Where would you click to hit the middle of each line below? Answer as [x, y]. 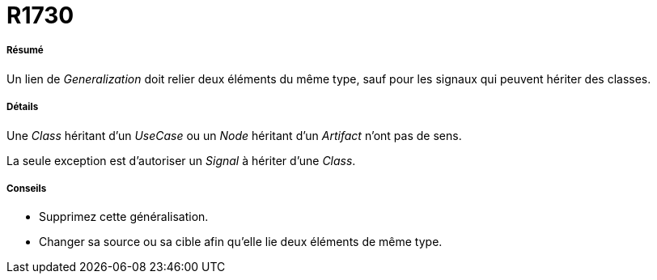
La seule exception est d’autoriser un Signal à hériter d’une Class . [181, 160]
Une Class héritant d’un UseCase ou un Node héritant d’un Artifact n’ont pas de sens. [234, 135]
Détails [23, 107]
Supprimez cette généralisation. [124, 217]
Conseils [27, 188]
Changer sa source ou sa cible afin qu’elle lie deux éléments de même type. [241, 242]
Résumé [25, 51]
